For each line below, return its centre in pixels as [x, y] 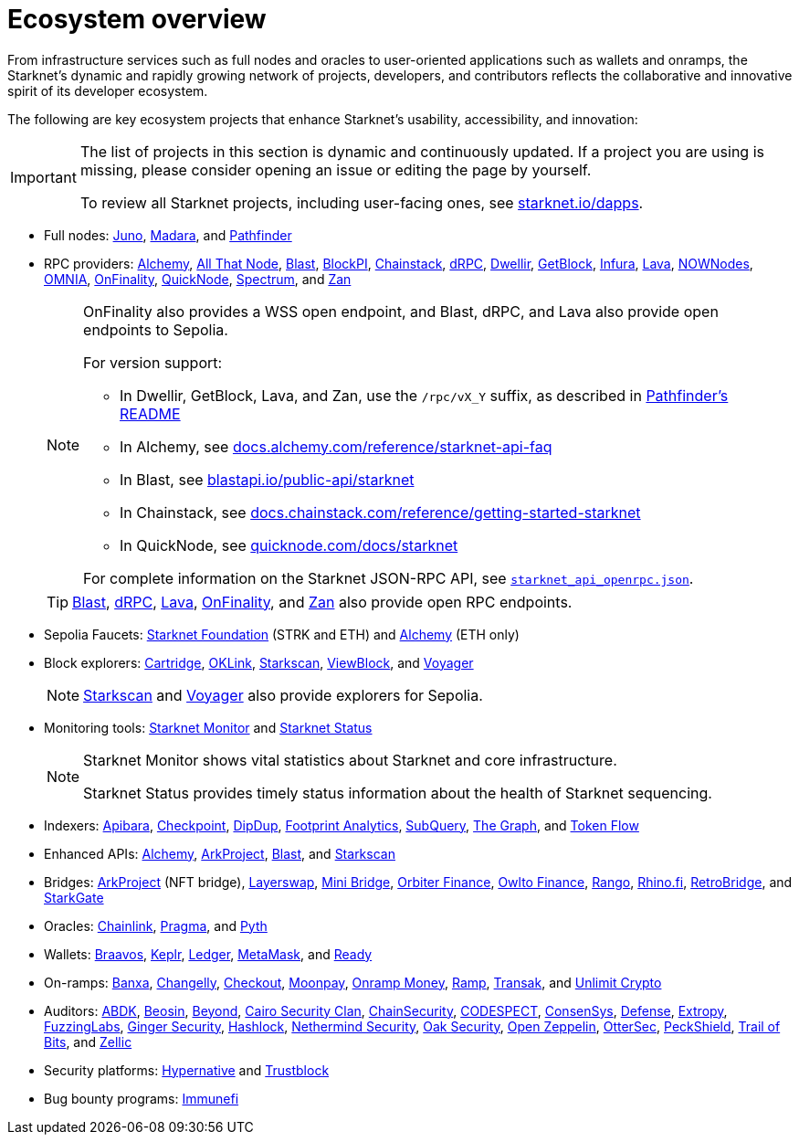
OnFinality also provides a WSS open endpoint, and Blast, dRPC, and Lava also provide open [401, 311]
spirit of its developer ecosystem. [108, 90]
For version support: [153, 362]
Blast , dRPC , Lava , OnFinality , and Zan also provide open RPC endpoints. [322, 602]
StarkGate [74, 897]
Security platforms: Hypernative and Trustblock [187, 1070]
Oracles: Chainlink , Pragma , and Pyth [156, 925]
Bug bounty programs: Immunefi [142, 1098]
